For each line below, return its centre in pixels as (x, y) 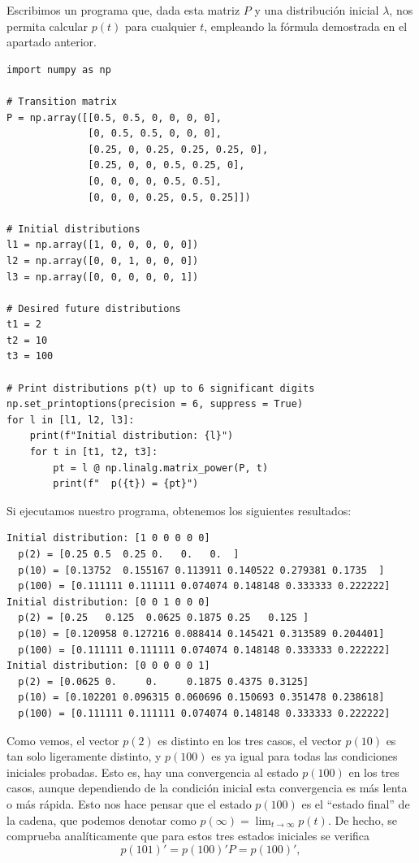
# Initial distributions (73, 229)
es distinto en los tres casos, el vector (250, 740)
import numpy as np (59, 69)
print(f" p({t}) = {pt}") (126, 484)
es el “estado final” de (356, 803)
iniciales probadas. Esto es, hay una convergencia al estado (153, 772)
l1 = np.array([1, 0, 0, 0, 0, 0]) (103, 245)
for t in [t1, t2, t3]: (94, 452)
